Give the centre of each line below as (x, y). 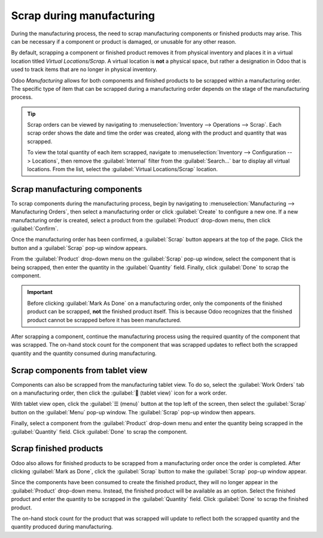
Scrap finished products (57, 449)
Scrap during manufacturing (83, 16)
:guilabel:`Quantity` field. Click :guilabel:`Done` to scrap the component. (99, 432)
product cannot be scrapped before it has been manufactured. (104, 320)
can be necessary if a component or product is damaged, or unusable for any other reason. (124, 41)
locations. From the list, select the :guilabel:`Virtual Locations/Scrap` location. (123, 169)
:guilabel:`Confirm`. (35, 229)
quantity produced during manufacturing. (62, 527)
